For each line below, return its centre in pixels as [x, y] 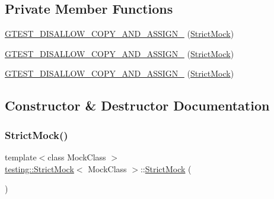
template [21, 157]
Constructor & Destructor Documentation [137, 105]
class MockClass [77, 157]
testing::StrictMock [39, 168]
